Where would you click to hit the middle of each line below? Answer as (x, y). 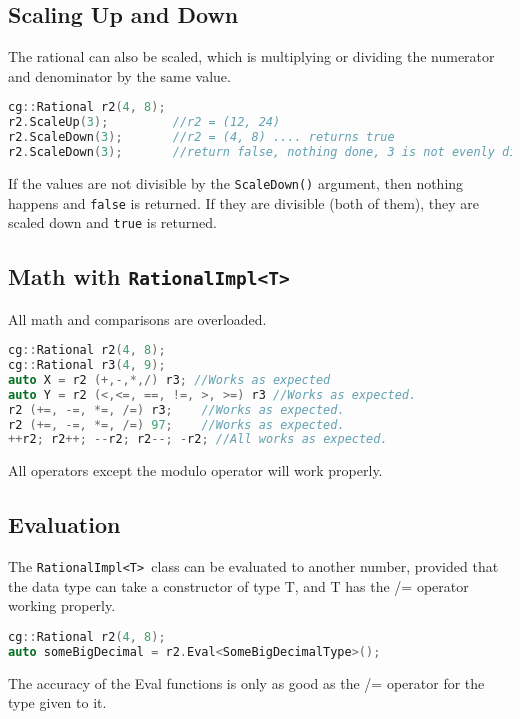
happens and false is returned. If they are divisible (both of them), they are (244, 202)
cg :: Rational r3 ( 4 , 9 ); (87, 365)
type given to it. (57, 702)
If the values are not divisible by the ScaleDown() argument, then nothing (236, 182)
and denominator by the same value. (119, 75)
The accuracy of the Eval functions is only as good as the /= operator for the (246, 682)
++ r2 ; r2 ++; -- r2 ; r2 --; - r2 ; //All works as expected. (198, 439)
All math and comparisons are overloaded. (137, 318)
